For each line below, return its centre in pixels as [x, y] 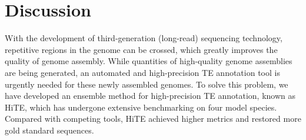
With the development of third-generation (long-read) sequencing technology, [144, 38]
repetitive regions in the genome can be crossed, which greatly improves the [141, 49]
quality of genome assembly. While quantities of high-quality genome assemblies [149, 61]
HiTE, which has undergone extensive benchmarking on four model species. [141, 107]
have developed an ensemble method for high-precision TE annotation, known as [150, 96]
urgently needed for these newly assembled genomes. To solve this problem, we [147, 84]
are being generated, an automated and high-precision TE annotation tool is [142, 72]
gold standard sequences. [49, 130]
